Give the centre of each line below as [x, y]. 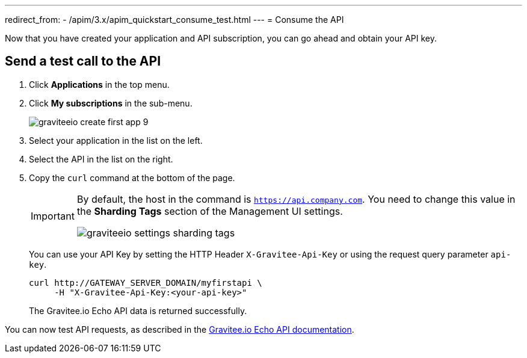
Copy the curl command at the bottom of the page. [132, 177]
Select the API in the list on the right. [101, 159]
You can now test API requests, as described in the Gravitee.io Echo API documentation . [180, 329]
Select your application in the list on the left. [116, 140]
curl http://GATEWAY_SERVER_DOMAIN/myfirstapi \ [146, 282]
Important [53, 216]
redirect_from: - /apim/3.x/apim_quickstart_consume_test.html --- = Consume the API [174, 20]
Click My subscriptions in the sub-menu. [111, 103]
